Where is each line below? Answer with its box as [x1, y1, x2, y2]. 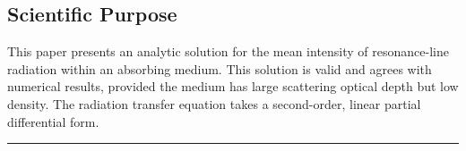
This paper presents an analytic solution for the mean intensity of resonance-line [7, 42, 449, 61]
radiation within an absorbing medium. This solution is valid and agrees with [7, 59, 432, 78]
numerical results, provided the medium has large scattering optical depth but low [7, 77, 459, 96]
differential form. [7, 112, 99, 130]
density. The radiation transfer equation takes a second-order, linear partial [7, 94, 421, 113]
